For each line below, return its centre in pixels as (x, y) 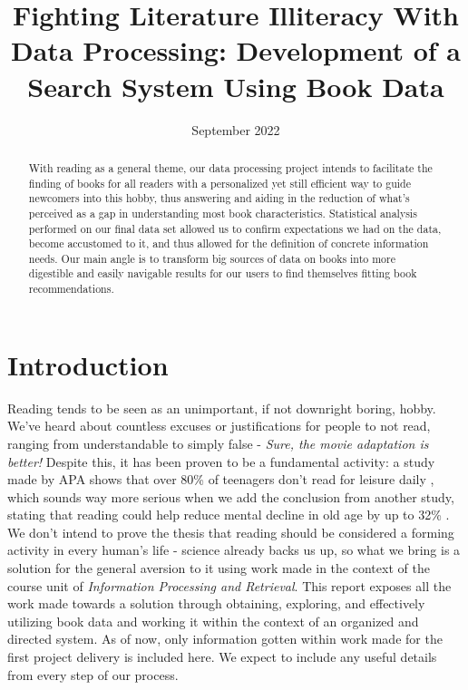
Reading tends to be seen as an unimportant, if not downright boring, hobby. (222, 408)
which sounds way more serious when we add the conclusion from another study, (231, 496)
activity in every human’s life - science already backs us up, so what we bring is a (234, 550)
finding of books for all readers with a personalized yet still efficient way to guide (219, 183)
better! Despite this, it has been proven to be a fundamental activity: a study (221, 461)
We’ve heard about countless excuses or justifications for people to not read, (219, 426)
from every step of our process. (93, 674)
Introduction (88, 364)
